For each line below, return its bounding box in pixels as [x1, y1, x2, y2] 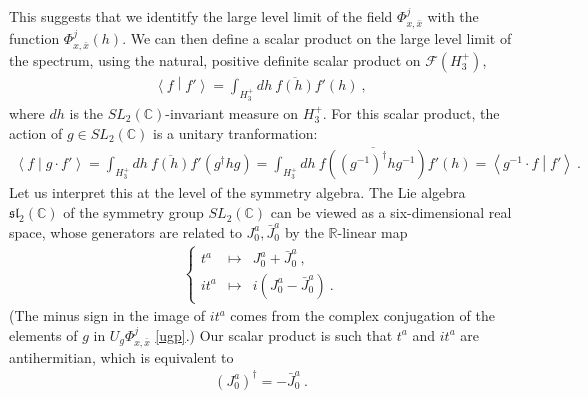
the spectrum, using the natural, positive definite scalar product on [9, 49, 421, 70]
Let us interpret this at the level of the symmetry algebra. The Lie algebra [9, 182, 466, 203]
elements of [9, 324, 78, 345]
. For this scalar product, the [322, 103, 500, 124]
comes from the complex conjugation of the [230, 305, 495, 326]
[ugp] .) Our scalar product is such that [155, 324, 393, 345]
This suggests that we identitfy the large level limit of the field [9, 6, 393, 26]
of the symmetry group [63, 202, 204, 223]
